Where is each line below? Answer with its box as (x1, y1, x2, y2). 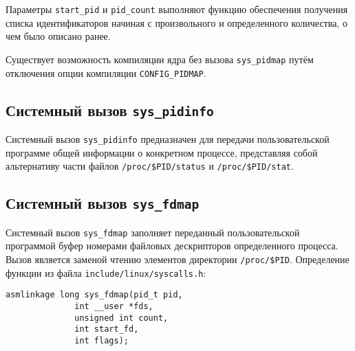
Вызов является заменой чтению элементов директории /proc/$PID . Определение (6, 251, 349, 266)
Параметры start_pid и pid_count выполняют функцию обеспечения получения (6, 2, 348, 16)
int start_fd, (74, 324, 139, 335)
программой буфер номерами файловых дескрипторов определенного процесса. (6, 238, 338, 253)
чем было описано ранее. (6, 29, 111, 43)
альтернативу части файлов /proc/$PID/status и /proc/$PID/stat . (6, 159, 294, 173)
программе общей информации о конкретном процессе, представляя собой (6, 145, 318, 159)
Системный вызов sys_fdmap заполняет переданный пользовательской (6, 225, 300, 239)
